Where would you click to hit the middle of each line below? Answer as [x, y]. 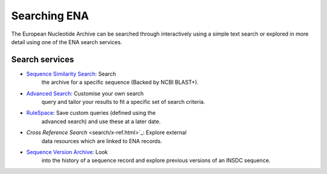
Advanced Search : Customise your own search [85, 93]
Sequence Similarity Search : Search [71, 74]
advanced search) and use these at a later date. [101, 121]
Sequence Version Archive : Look [67, 152]
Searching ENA [50, 16]
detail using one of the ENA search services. [67, 42]
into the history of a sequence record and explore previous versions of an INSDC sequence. [156, 161]
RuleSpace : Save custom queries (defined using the [91, 113]
